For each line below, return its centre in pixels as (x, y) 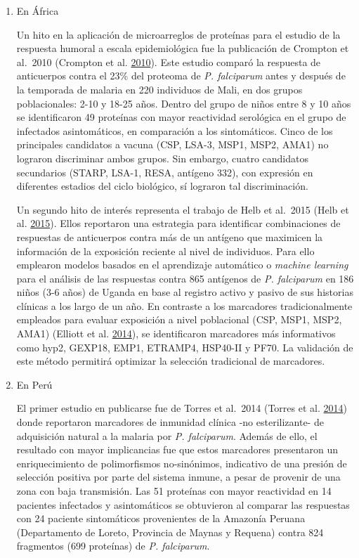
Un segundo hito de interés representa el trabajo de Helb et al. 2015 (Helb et (183, 209)
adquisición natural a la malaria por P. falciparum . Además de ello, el (167, 435)
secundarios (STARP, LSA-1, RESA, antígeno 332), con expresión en (165, 172)
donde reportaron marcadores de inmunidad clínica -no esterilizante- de (170, 422)
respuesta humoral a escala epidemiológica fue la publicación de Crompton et (183, 48)
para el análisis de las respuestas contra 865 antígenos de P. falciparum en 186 (185, 278)
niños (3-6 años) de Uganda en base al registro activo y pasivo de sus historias (185, 292)
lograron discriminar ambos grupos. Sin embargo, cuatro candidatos (162, 158)
